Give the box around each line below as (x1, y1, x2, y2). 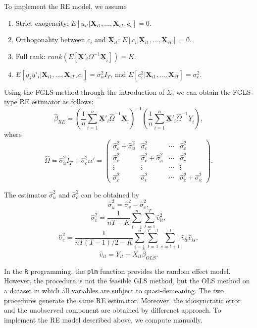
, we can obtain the (172, 86, 231, 97)
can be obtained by (81, 189, 139, 199)
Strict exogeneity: (15, 17, 69, 28)
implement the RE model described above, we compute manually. (4, 314, 203, 325)
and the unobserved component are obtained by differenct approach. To (4, 305, 221, 315)
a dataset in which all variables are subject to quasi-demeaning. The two (4, 285, 224, 296)
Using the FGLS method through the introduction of (4, 86, 164, 97)
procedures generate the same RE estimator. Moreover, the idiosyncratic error (4, 295, 241, 305)
